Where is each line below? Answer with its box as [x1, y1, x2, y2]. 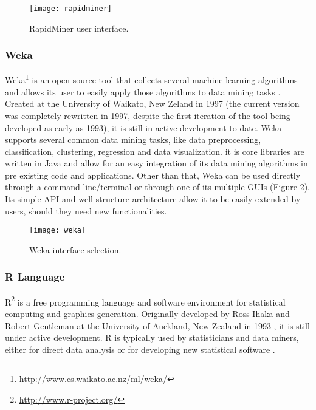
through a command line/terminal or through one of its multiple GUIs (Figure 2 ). [5, 180, 310, 193]
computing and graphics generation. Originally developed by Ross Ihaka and [5, 307, 290, 319]
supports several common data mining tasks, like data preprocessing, [5, 133, 261, 146]
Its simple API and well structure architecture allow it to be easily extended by [5, 193, 301, 205]
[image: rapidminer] [29, 4, 112, 13]
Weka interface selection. [29, 243, 122, 256]
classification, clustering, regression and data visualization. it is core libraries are [5, 145, 304, 157]
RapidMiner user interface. [29, 21, 129, 34]
